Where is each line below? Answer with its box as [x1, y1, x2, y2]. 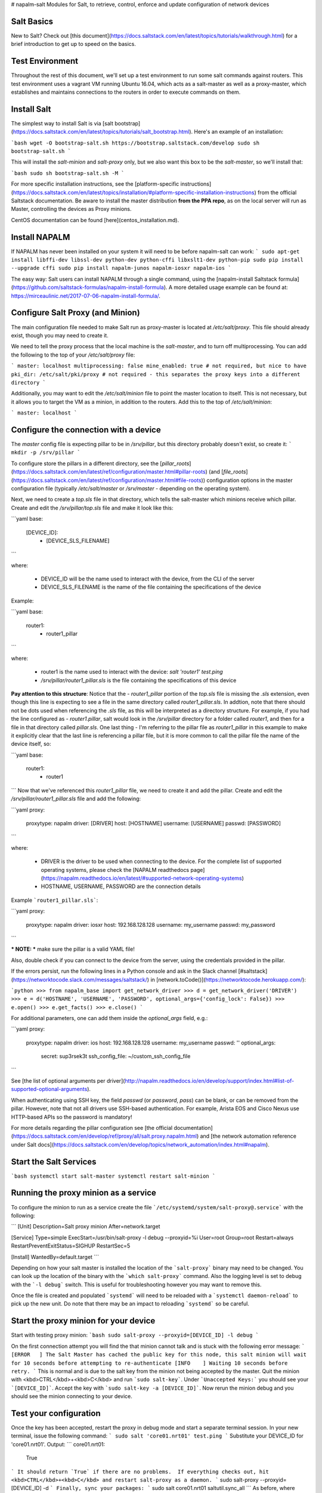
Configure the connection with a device [11, 425, 161, 435]
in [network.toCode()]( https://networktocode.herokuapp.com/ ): [150, 976, 306, 983]
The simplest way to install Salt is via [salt [11, 119, 113, 127]
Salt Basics [11, 16, 54, 26]
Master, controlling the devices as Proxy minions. [11, 205, 132, 213]
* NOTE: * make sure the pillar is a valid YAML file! [11, 945, 135, 953]
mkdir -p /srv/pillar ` [11, 449, 80, 456]
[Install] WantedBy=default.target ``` [11, 1253, 100, 1260]
